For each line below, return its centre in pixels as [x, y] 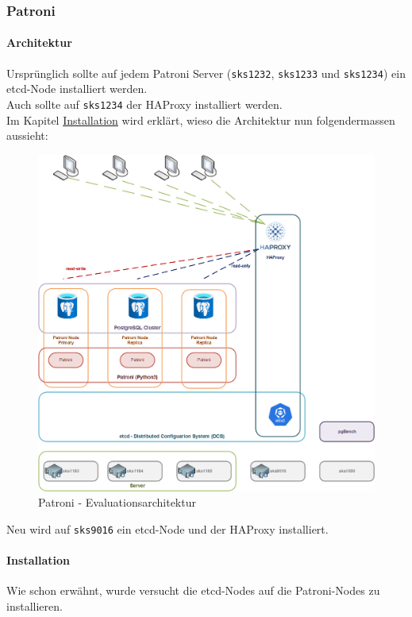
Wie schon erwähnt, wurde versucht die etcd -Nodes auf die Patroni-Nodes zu [193, 590]
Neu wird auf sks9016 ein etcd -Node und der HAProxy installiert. [167, 528]
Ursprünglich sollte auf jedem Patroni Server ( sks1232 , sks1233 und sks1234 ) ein [206, 73]
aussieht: [27, 135]
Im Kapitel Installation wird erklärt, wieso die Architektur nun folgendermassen [201, 120]
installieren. [35, 605]
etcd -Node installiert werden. [77, 89]
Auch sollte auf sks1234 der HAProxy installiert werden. [144, 104]
